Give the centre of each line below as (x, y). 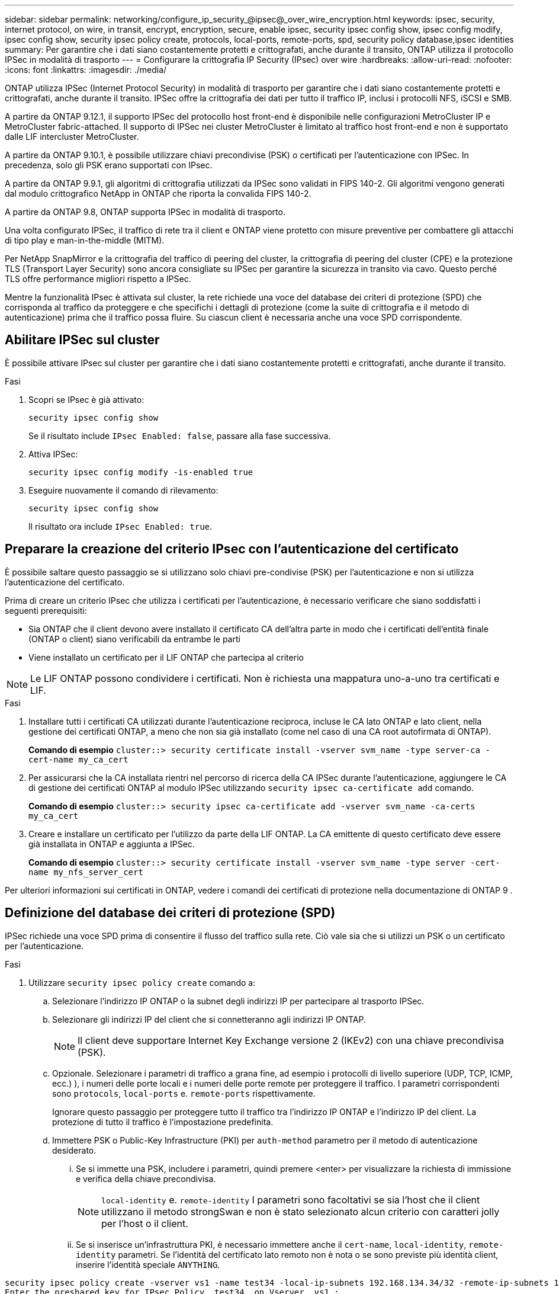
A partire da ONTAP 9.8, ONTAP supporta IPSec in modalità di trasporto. (145, 212)
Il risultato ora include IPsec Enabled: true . (121, 526)
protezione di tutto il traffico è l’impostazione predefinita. (163, 1122)
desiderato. (74, 1150)
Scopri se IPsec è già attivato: (86, 399)
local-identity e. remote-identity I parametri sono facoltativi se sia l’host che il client (291, 1199)
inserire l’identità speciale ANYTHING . (148, 1264)
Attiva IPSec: (53, 454)
